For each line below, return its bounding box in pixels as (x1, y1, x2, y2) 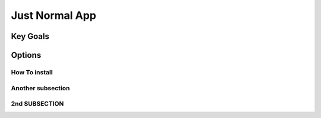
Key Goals (11, 31, 50, 41)
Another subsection (11, 84, 70, 92)
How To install (11, 68, 53, 76)
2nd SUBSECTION (11, 100, 64, 108)
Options (11, 50, 42, 60)
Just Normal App (11, 9, 96, 22)
